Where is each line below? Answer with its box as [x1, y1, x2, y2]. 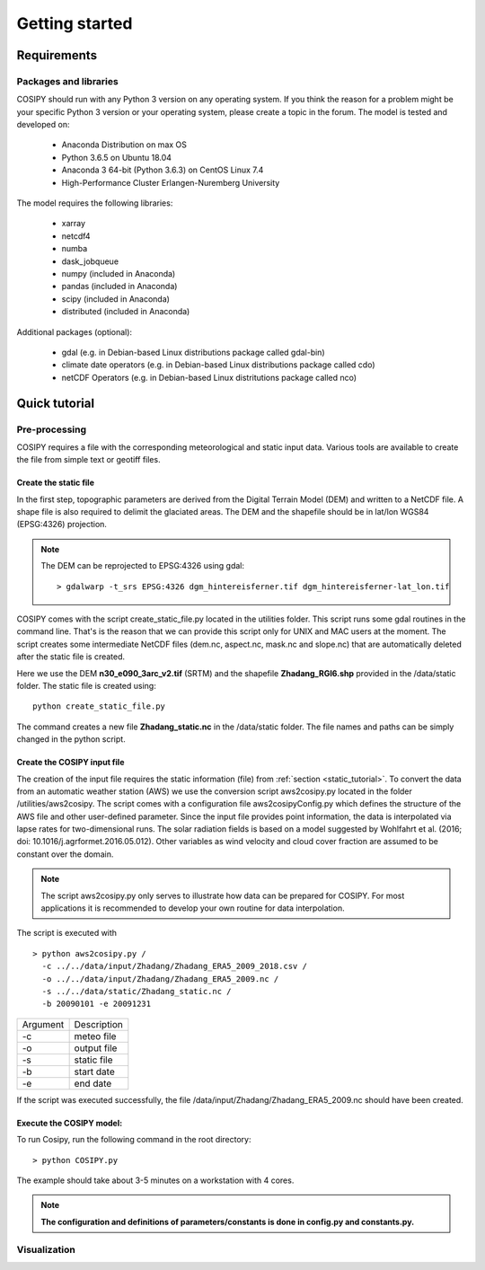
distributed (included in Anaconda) [61, 306, 190, 317]
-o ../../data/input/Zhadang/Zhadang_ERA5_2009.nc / [41, 974, 279, 983]
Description [74, 1018, 123, 1030]
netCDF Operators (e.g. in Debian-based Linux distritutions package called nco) [61, 372, 357, 383]
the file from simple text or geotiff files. [16, 454, 161, 465]
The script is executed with [16, 928, 117, 939]
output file [74, 1042, 118, 1054]
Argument [22, 1018, 65, 1030]
